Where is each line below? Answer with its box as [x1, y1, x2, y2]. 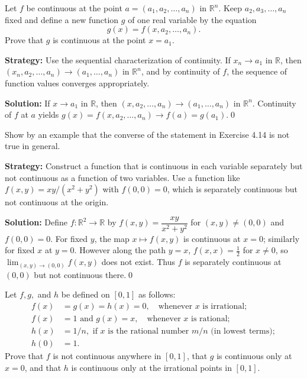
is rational [190, 314, 228, 323]
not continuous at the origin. [5, 196, 109, 208]
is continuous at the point [53, 34, 146, 46]
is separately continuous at [185, 256, 282, 268]
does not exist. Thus [101, 256, 175, 268]
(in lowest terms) [211, 327, 273, 335]
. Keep [218, 2, 243, 14]
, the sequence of [227, 65, 287, 77]
